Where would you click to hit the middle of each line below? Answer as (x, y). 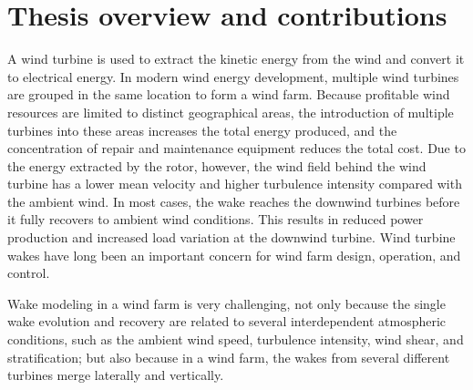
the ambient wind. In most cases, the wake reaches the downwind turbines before (234, 201)
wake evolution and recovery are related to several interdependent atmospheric (227, 321)
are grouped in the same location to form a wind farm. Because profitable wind (229, 94)
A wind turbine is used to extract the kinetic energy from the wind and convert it (236, 59)
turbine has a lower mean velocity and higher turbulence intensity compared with (235, 184)
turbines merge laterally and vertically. (116, 375)
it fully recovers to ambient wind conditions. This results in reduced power (216, 219)
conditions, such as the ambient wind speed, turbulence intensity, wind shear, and (236, 339)
